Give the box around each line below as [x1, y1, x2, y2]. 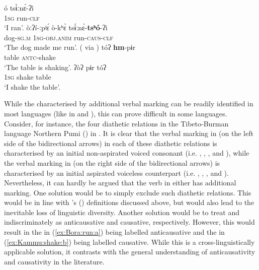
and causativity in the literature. [4, 256, 105, 266]
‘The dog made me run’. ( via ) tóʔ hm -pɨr [4, 42, 136, 52]
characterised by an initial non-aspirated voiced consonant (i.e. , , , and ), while [4, 148, 249, 158]
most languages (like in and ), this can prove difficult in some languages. [4, 108, 227, 118]
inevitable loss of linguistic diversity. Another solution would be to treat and [4, 207, 239, 217]
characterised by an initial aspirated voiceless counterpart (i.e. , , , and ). [4, 167, 229, 178]
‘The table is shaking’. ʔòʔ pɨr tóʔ [4, 61, 107, 72]
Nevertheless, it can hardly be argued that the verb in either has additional [4, 177, 236, 188]
